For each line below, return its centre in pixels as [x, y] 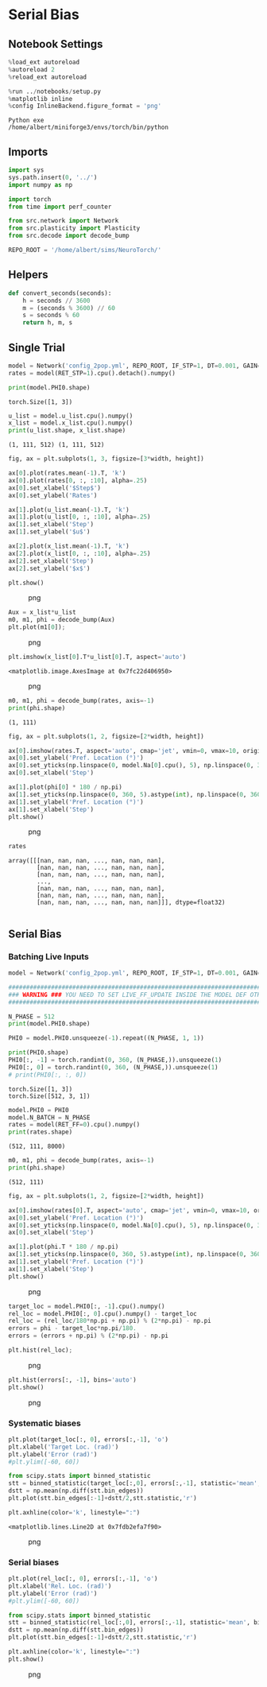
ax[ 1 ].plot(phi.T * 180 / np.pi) [64, 1247]
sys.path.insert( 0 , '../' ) [53, 177]
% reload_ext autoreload [48, 77]
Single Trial [37, 347]
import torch [30, 199]
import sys [26, 170]
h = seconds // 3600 [56, 301]
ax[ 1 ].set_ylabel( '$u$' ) [49, 532]
